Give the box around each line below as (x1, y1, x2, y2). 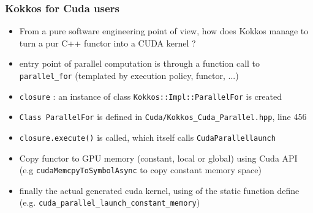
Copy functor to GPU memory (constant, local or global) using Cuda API (19, 151, 298, 164)
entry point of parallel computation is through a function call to (19, 57, 260, 70)
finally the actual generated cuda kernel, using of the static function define (19, 184, 300, 196)
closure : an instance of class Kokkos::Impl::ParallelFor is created (19, 89, 282, 102)
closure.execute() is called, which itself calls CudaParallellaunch (19, 130, 276, 143)
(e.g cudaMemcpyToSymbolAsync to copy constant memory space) (19, 163, 262, 176)
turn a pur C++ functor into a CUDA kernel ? (19, 36, 196, 49)
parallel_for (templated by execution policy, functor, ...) (19, 69, 239, 81)
